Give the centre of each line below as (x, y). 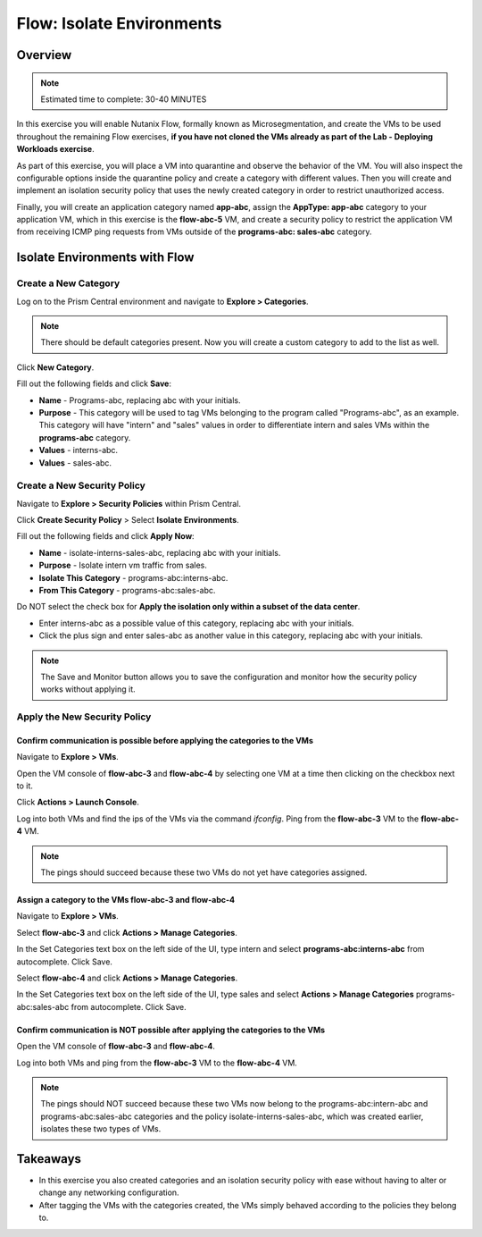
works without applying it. (88, 689)
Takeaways (49, 1159)
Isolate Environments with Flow (105, 258)
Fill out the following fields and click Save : (94, 383)
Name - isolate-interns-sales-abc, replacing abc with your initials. (160, 552)
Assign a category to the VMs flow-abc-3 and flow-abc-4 (126, 900)
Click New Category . (55, 367)
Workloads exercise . (55, 149)
